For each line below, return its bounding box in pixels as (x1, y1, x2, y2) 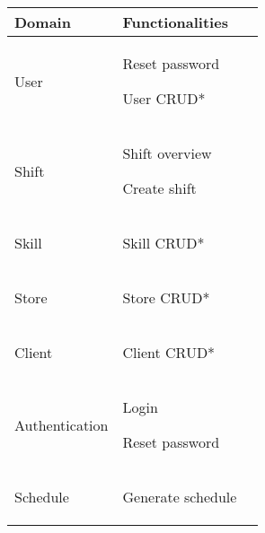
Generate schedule (122, 486, 237, 507)
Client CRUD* (122, 342, 216, 363)
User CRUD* (122, 88, 206, 109)
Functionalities (122, 12, 228, 32)
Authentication (14, 414, 109, 435)
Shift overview (122, 143, 212, 163)
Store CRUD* (122, 287, 210, 308)
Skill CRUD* (122, 232, 205, 253)
